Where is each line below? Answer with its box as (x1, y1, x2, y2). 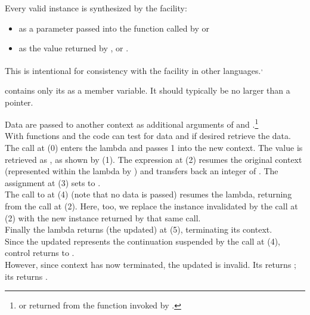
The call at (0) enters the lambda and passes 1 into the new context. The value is (5, 141, 303, 154)
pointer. (5, 95, 33, 108)
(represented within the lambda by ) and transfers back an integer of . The (5, 165, 278, 177)
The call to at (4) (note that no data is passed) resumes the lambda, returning (5, 188, 292, 200)
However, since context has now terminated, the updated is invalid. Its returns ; (5, 258, 296, 270)
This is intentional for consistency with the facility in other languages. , (5, 62, 263, 76)
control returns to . (5, 246, 75, 259)
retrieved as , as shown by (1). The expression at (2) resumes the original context (5, 153, 302, 165)
